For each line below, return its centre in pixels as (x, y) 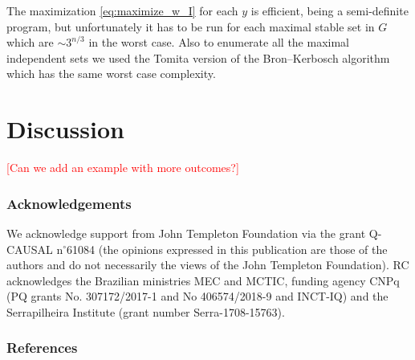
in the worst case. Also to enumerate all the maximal (219, 42)
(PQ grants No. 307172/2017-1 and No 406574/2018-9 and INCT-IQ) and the (197, 296)
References (42, 348)
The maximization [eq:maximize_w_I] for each (122, 10)
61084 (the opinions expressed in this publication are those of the (227, 249)
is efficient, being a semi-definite (330, 10)
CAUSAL (30, 249)
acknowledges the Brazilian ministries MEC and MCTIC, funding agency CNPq (203, 280)
